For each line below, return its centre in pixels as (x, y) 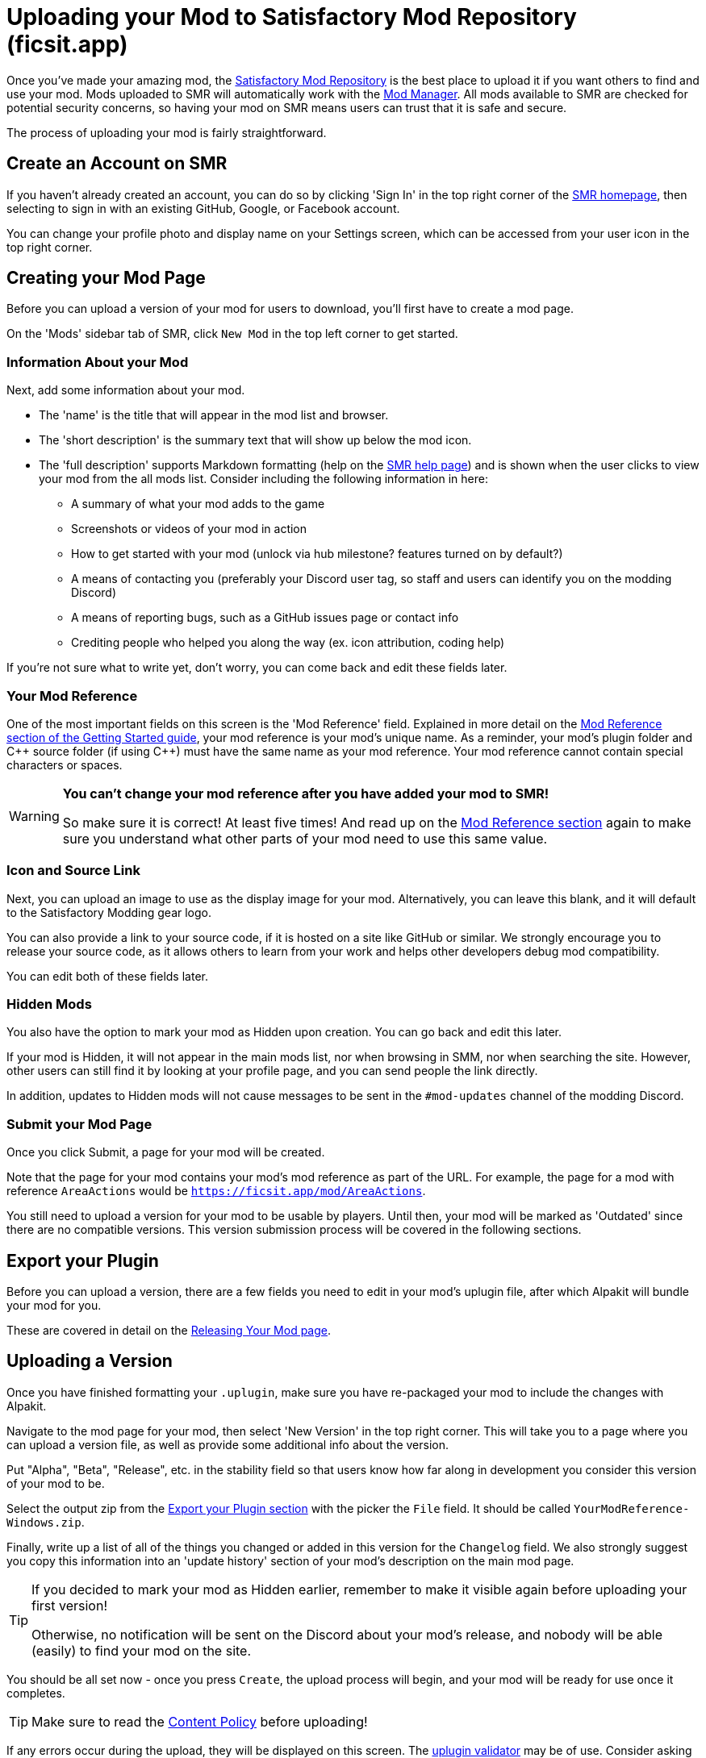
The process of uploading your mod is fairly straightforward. (167, 132)
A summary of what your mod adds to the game (198, 504)
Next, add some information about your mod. (126, 390)
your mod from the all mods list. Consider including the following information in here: (263, 479)
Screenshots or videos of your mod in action (189, 529)
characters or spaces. (65, 764)
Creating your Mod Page (106, 278)
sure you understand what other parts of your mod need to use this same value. (305, 838)
